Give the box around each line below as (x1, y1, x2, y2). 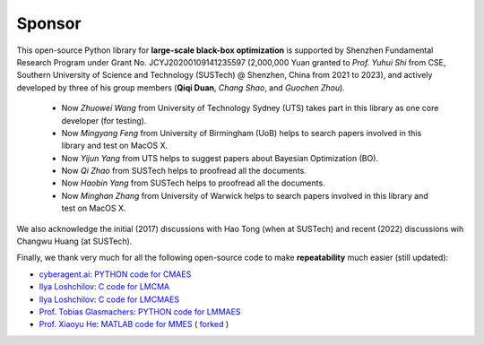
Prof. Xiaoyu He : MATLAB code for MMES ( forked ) (39, 319, 229, 330)
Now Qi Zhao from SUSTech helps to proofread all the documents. (61, 166, 307, 177)
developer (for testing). (61, 115, 147, 125)
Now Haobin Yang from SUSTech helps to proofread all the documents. (61, 177, 326, 188)
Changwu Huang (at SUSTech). (16, 236, 133, 246)
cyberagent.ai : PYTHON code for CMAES (39, 269, 192, 280)
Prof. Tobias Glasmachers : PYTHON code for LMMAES (39, 306, 241, 317)
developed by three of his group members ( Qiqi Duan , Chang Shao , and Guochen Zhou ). (16, 82, 345, 93)
